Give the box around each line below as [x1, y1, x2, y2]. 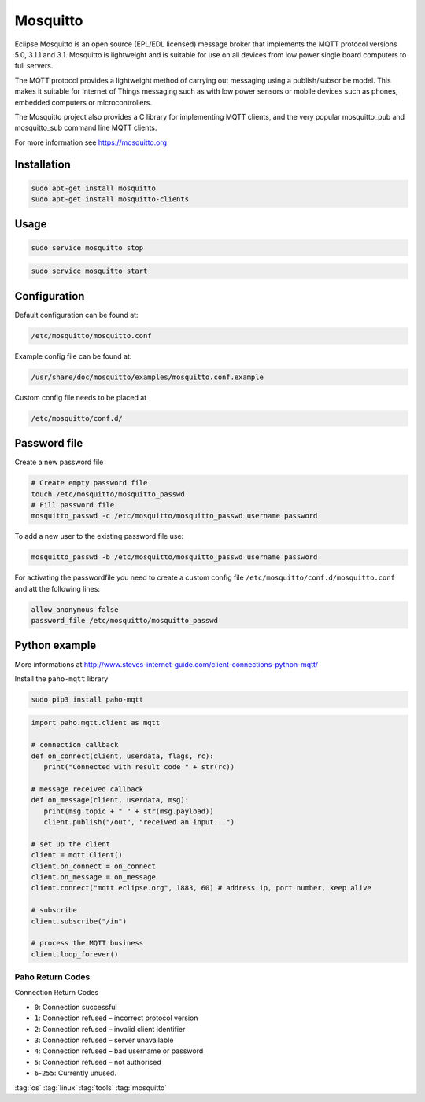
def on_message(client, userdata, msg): [31, 795, 189, 805]
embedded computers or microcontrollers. [14, 98, 153, 107]
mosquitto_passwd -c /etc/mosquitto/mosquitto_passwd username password [31, 511, 318, 521]
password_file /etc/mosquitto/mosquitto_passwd [31, 616, 218, 625]
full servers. [14, 61, 54, 71]
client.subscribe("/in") [31, 916, 128, 926]
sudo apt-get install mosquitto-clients [31, 195, 189, 204]
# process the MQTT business [31, 938, 144, 948]
